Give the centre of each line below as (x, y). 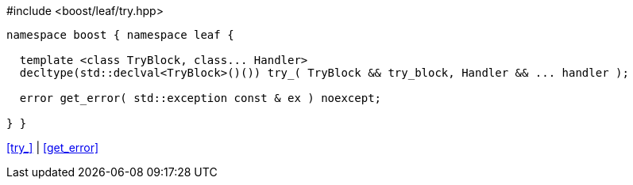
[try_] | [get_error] (53, 147)
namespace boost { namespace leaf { (120, 35)
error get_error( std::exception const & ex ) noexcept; (201, 98)
